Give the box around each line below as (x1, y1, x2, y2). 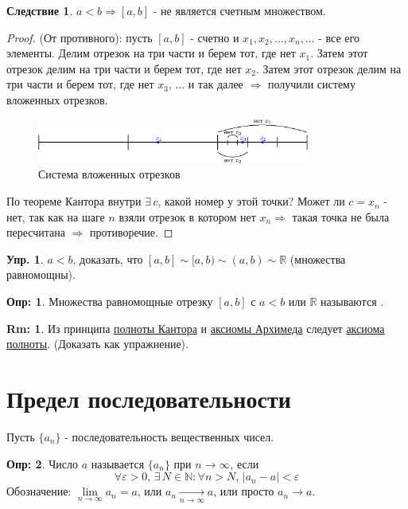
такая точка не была (292, 208, 390, 225)
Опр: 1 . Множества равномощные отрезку (6, 293, 213, 310)
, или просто (213, 483, 274, 499)
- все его (318, 29, 359, 45)
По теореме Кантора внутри (6, 193, 142, 209)
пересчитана (6, 224, 65, 241)
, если (230, 455, 259, 472)
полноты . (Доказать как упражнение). (6, 335, 188, 352)
